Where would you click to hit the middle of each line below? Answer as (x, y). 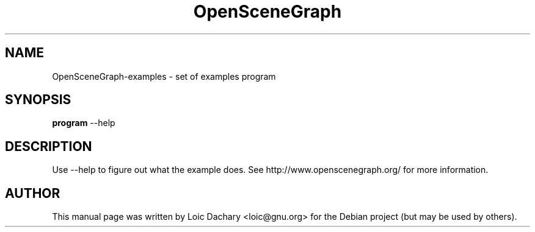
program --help (84, 123)
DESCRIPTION (49, 146)
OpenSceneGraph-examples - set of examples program (164, 76)
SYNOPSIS (38, 100)
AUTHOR (33, 193)
